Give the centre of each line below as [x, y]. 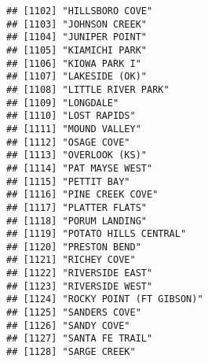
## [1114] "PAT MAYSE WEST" [80, 168]
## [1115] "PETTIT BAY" [68, 181]
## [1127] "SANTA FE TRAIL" [80, 339]
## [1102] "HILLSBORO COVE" [80, 11]
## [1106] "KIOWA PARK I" [74, 63]
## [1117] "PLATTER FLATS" [77, 207]
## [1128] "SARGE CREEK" [71, 352]
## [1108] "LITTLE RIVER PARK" [88, 89]
